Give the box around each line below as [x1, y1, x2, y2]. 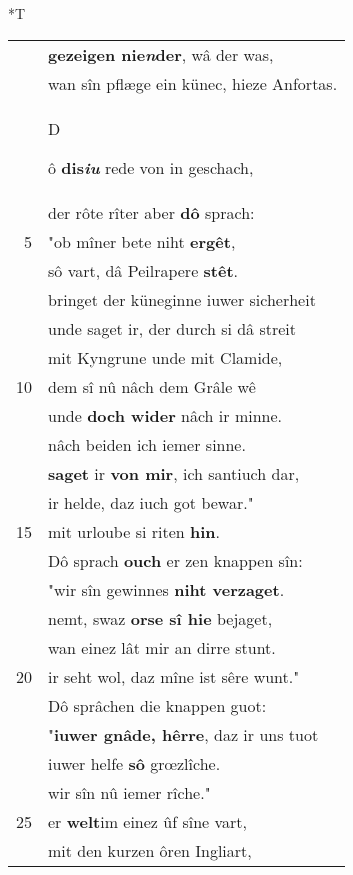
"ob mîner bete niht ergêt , [48, 229, 236, 253]
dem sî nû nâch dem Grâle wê [48, 374, 256, 398]
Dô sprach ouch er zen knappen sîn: [48, 548, 303, 572]
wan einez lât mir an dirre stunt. [48, 635, 276, 659]
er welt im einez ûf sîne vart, [48, 809, 248, 833]
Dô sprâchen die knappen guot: [48, 693, 267, 717]
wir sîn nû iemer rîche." [48, 780, 211, 804]
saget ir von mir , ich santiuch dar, [48, 461, 300, 485]
